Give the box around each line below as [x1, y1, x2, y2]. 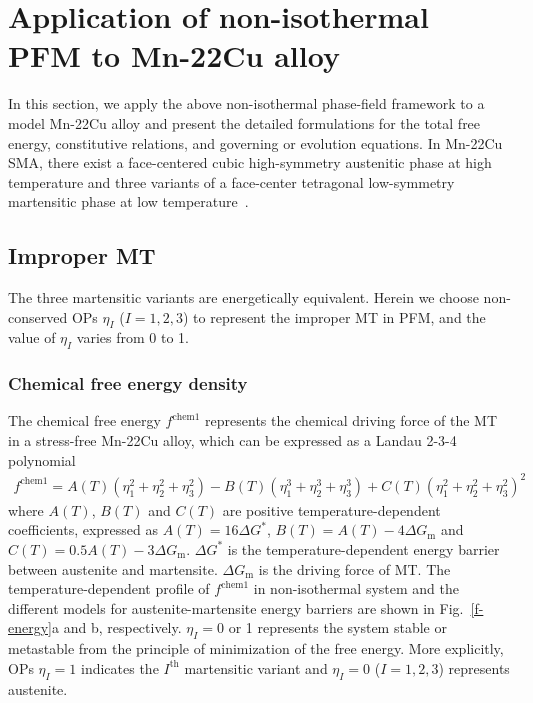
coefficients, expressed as [8, 519, 159, 540]
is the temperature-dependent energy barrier [227, 538, 500, 559]
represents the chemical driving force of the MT [205, 410, 498, 431]
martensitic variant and [184, 657, 328, 678]
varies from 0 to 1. [76, 327, 189, 348]
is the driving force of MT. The [258, 558, 451, 579]
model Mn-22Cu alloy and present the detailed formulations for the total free [8, 112, 481, 133]
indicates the [80, 657, 159, 678]
